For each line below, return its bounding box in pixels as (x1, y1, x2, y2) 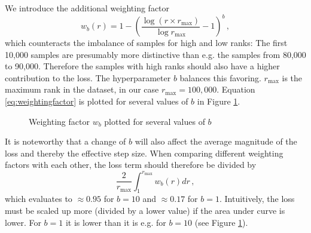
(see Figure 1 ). (194, 216, 248, 228)
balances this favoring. (179, 71, 261, 84)
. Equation (217, 83, 255, 96)
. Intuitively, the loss (219, 192, 295, 205)
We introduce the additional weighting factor (5, 2, 170, 14)
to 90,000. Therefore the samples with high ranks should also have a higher (5, 60, 280, 72)
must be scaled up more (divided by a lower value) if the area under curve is (5, 204, 285, 216)
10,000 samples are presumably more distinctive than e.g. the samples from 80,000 (5, 48, 306, 60)
